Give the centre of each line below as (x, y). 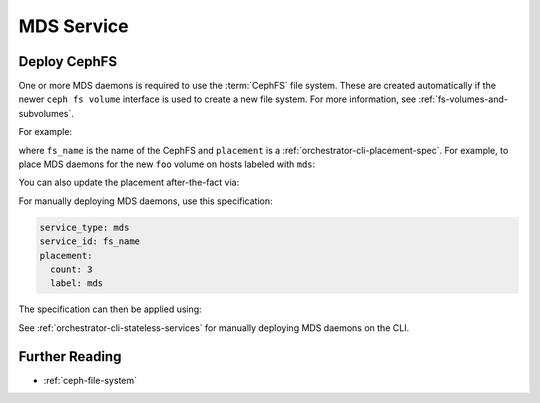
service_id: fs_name (89, 241)
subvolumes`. (46, 113)
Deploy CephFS (68, 61)
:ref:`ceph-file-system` (90, 380)
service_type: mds (84, 227)
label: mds (77, 283)
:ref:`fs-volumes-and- (463, 99)
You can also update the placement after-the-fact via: (129, 182)
